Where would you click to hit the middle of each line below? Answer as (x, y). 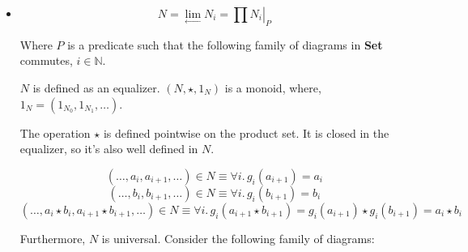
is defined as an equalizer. (96, 87)
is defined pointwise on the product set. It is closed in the (246, 132)
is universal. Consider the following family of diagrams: (238, 238)
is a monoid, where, (273, 87)
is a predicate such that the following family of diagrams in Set (225, 44)
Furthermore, (53, 238)
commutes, (46, 60)
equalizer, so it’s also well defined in (109, 149)
